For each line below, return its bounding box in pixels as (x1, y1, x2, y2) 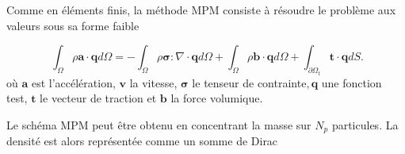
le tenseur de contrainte (192, 74, 307, 90)
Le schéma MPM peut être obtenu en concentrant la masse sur (6, 116, 311, 133)
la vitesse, (129, 74, 178, 90)
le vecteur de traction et (40, 90, 157, 106)
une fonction (321, 74, 382, 90)
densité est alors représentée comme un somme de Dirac (6, 133, 278, 149)
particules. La (331, 116, 399, 133)
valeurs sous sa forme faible (6, 17, 139, 33)
